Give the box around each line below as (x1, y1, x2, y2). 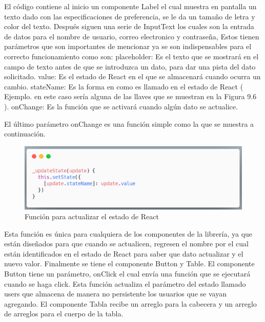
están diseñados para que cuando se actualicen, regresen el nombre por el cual (4, 238, 249, 249)
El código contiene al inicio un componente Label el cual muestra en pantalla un (4, 1, 257, 11)
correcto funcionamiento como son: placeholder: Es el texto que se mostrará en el (4, 51, 259, 61)
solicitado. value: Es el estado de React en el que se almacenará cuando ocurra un (4, 71, 261, 82)
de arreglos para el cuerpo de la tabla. (4, 308, 124, 319)
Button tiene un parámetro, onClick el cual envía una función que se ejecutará (4, 268, 251, 279)
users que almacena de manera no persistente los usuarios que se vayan (4, 288, 227, 299)
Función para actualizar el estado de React (25, 211, 159, 222)
